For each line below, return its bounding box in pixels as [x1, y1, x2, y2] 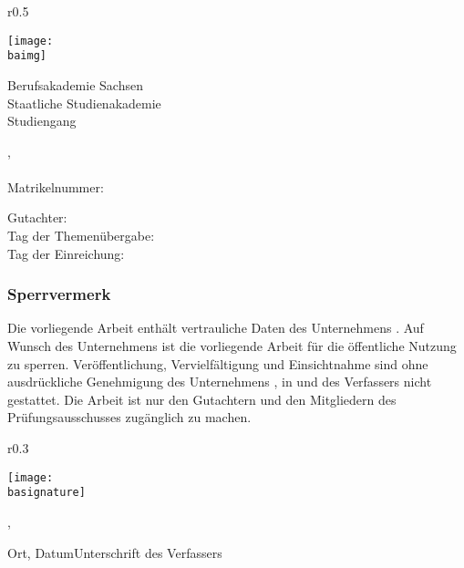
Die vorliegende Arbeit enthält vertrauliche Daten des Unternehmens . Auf [7, 318, 424, 337]
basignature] [7, 486, 86, 500]
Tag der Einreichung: [7, 243, 125, 263]
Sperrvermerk [7, 283, 111, 305]
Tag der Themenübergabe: [7, 226, 155, 245]
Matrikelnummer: [7, 177, 104, 196]
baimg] [7, 49, 46, 63]
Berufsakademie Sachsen [7, 75, 143, 94]
